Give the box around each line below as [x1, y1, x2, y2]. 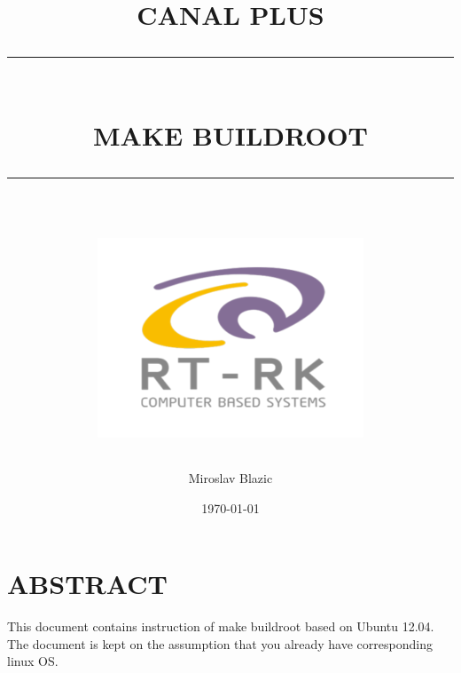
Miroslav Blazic [188, 469, 273, 487]
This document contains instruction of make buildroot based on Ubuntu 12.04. [7, 617, 434, 636]
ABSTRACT [7, 566, 168, 602]
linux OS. [7, 652, 59, 670]
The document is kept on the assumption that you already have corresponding [7, 634, 433, 653]
